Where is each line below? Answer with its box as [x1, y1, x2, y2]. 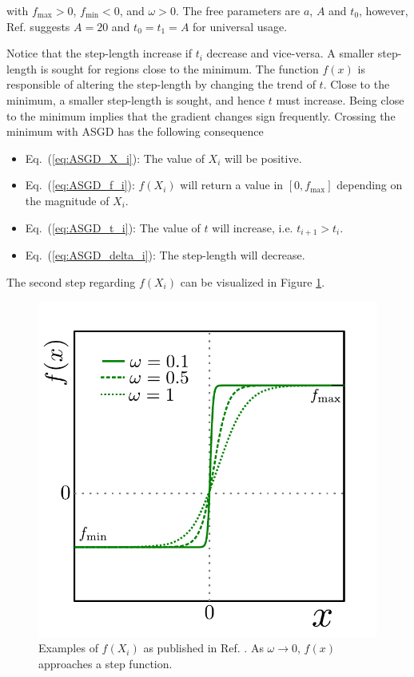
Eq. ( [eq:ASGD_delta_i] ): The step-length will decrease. [25, 246, 305, 263]
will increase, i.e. [212, 219, 293, 236]
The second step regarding [6, 273, 136, 290]
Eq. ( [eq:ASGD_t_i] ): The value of [25, 219, 201, 236]
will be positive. [225, 149, 302, 166]
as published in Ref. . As [143, 639, 264, 656]
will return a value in [180, 176, 284, 193]
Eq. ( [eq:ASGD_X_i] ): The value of [25, 149, 205, 166]
